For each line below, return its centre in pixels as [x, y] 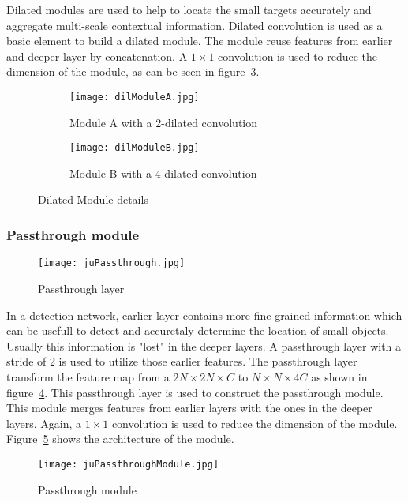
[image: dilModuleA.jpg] [135, 97]
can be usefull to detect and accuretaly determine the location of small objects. [198, 330]
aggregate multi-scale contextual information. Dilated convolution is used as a [195, 25]
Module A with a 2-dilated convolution [164, 122]
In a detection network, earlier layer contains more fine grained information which [204, 315]
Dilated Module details [93, 199]
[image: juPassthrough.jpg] [112, 263]
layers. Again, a [44, 423]
